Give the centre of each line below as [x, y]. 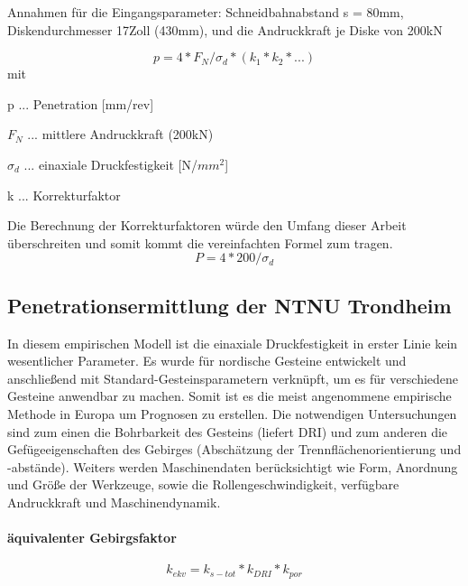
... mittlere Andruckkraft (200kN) [120, 134]
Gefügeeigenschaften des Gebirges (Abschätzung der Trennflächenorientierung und [234, 449]
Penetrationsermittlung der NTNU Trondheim [229, 305]
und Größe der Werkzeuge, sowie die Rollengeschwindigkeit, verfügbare [203, 484]
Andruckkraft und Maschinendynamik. [114, 502]
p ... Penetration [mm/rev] [81, 103]
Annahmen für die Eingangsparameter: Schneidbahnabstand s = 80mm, [206, 12]
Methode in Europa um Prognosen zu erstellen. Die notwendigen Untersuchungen [232, 413]
